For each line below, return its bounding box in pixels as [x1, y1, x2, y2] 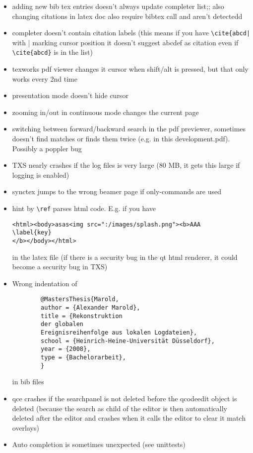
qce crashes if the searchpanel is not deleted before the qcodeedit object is [12, 393, 237, 403]
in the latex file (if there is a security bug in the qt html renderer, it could [12, 251, 238, 262]
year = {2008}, [41, 345, 91, 353]
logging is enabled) [12, 169, 69, 180]
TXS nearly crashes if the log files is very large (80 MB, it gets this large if [12, 160, 240, 170]
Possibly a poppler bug [12, 143, 82, 153]
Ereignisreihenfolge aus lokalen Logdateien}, [41, 329, 197, 337]
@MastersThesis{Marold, [41, 296, 119, 303]
